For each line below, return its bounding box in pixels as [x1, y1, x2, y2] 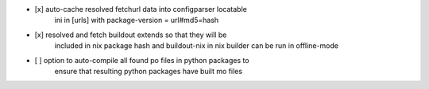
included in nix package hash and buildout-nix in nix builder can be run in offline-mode [54, 41, 339, 50]
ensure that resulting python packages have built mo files [54, 66, 242, 76]
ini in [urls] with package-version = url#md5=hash [54, 16, 219, 25]
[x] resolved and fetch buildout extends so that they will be [34, 30, 227, 39]
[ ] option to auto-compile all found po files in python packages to [34, 55, 249, 65]
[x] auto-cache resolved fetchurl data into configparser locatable [34, 5, 248, 13]
